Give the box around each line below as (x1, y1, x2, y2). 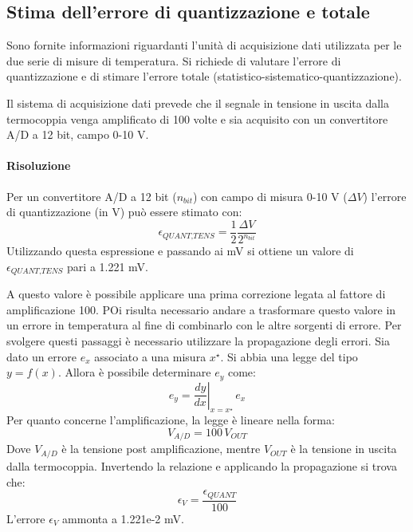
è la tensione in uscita (290, 440, 397, 457)
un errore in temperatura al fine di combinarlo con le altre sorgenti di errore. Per (6, 317, 402, 333)
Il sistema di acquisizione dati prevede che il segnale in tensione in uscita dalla (6, 94, 389, 111)
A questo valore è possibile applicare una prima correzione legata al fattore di (6, 286, 386, 302)
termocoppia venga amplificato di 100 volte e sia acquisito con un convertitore (6, 110, 388, 127)
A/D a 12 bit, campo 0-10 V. (6, 126, 149, 143)
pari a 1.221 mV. (67, 258, 149, 274)
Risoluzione (6, 157, 71, 174)
